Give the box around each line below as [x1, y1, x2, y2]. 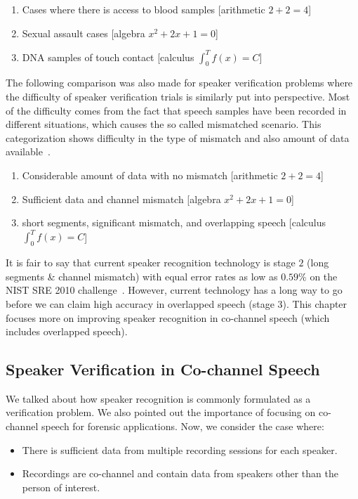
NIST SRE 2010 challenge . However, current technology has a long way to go [6, 283, 343, 297]
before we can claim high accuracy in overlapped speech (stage [6, 296, 274, 311]
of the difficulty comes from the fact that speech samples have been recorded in [6, 103, 347, 117]
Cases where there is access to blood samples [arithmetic [22, 2, 265, 16]
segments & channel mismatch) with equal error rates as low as [6, 268, 278, 283]
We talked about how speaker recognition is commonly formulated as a [6, 391, 311, 406]
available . [6, 144, 51, 159]
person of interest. [22, 479, 100, 494]
